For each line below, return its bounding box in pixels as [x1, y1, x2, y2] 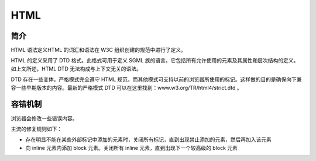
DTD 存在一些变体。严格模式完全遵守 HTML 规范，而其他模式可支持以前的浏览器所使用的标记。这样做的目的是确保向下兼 [11, 76, 302, 83]
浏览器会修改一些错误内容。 [11, 114, 78, 122]
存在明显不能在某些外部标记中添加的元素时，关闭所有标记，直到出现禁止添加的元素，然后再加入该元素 [25, 136, 272, 143]
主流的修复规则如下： [11, 125, 63, 132]
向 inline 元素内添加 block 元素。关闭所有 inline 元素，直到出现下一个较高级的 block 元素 [25, 144, 238, 151]
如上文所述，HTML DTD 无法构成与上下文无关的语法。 [11, 65, 142, 72]
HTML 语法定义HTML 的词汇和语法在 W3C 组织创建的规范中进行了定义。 [11, 47, 187, 54]
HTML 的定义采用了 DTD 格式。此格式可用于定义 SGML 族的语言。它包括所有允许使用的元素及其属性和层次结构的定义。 [11, 57, 299, 64]
